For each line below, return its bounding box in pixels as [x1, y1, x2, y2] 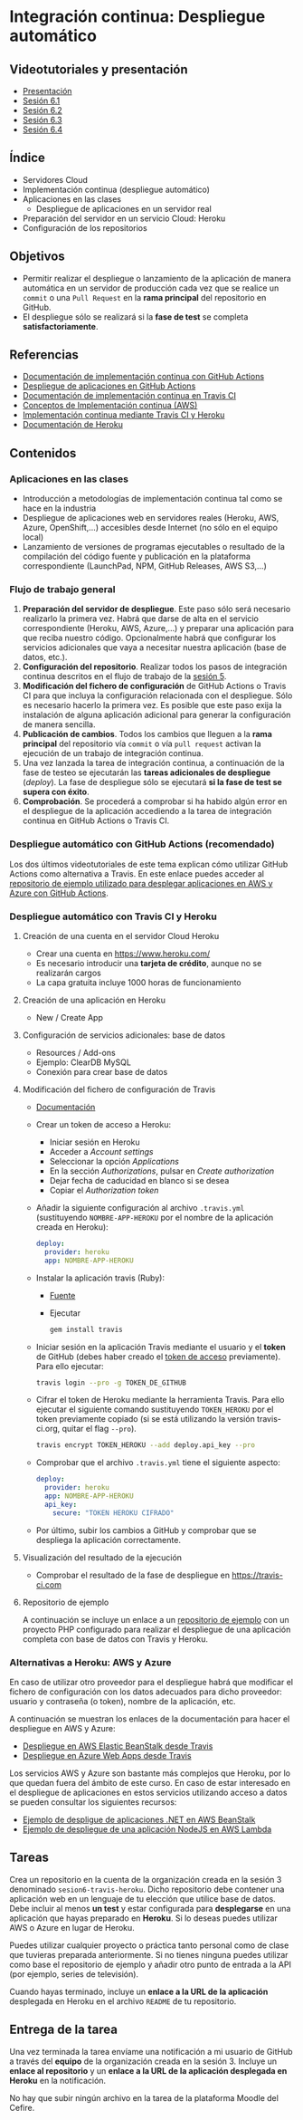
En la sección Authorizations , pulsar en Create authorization [49, 1166, 275, 1176]
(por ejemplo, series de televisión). [9, 1968, 138, 1980]
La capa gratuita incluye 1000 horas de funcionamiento [35, 977, 241, 988]
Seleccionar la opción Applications [49, 1156, 179, 1167]
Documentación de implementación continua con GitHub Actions [22, 371, 265, 382]
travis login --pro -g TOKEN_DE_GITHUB [35, 1378, 187, 1387]
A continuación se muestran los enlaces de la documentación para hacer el [9, 1713, 290, 1724]
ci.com [35, 1578, 62, 1590]
